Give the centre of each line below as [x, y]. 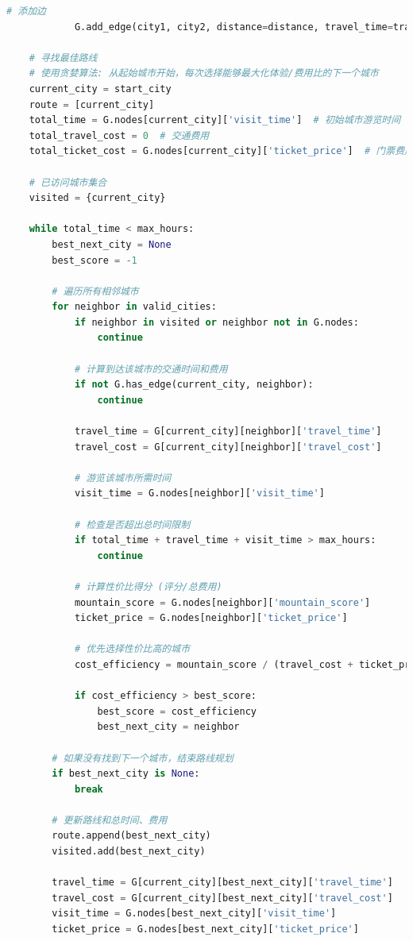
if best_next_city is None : [126, 774]
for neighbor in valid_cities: [134, 307]
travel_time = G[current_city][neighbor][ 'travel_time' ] [228, 432]
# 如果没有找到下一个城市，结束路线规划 [143, 758]
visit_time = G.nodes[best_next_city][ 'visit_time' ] [194, 914]
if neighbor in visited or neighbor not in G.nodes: [216, 322]
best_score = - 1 [95, 260]
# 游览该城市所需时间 [123, 478]
